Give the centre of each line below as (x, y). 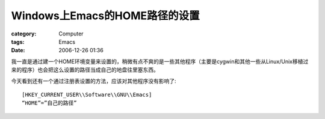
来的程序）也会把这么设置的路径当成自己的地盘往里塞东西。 (85, 70)
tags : (18, 41)
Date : (18, 50)
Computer (71, 34)
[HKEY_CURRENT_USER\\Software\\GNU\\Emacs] (87, 94)
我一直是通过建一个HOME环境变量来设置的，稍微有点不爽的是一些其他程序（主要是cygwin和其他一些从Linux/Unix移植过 (160, 61)
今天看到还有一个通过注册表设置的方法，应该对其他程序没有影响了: (94, 81)
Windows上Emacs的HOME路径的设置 (105, 16)
